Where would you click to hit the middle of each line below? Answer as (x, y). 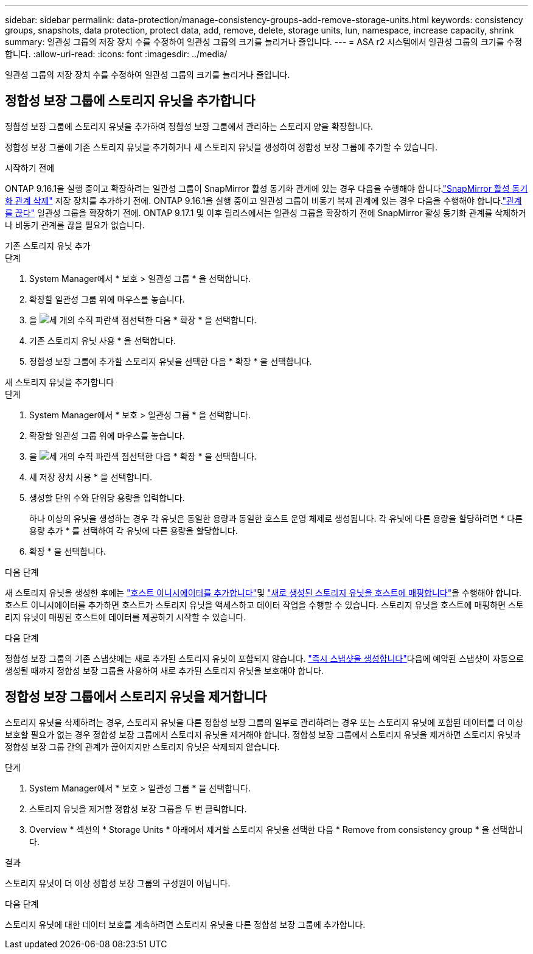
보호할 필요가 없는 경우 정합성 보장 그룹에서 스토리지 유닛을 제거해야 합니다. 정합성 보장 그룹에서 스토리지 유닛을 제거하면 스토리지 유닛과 (263, 734)
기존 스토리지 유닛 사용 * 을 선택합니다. (103, 340)
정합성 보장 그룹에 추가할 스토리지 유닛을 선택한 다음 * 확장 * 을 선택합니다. (171, 361)
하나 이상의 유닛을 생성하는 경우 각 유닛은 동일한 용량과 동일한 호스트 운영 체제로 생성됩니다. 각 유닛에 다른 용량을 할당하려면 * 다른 (276, 518)
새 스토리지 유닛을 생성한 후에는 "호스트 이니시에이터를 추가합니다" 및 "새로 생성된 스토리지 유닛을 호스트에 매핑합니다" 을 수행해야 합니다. (263, 592)
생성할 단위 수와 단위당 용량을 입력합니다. (107, 497)
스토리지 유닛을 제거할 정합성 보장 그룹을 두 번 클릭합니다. (138, 808)
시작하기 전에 (30, 167)
